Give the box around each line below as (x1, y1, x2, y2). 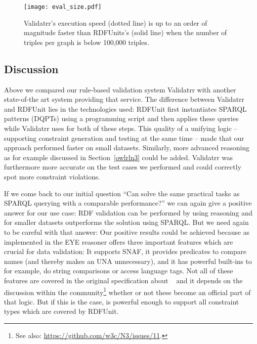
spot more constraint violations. (4, 171, 100, 181)
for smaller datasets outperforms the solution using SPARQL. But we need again (4, 217, 249, 227)
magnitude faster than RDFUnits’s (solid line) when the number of (24, 27, 227, 38)
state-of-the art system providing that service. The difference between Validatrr (4, 94, 245, 104)
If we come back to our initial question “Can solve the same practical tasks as (4, 188, 240, 198)
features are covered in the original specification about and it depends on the (4, 275, 243, 285)
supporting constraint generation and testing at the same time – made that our (4, 132, 244, 143)
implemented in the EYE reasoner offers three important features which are (4, 236, 233, 247)
